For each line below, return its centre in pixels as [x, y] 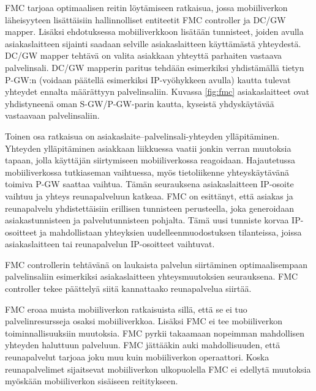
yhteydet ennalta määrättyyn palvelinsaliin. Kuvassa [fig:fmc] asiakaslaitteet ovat [157, 91]
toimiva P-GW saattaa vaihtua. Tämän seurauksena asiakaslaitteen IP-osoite [149, 184]
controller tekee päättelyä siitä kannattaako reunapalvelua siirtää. [128, 289]
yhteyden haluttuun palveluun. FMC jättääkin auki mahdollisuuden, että [143, 345]
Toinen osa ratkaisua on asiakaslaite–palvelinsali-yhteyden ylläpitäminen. [142, 136]
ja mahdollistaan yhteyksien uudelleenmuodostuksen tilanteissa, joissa [171, 232]
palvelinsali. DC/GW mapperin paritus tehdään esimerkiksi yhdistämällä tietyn [155, 67]
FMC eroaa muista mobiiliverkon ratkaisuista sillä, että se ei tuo [126, 309]
